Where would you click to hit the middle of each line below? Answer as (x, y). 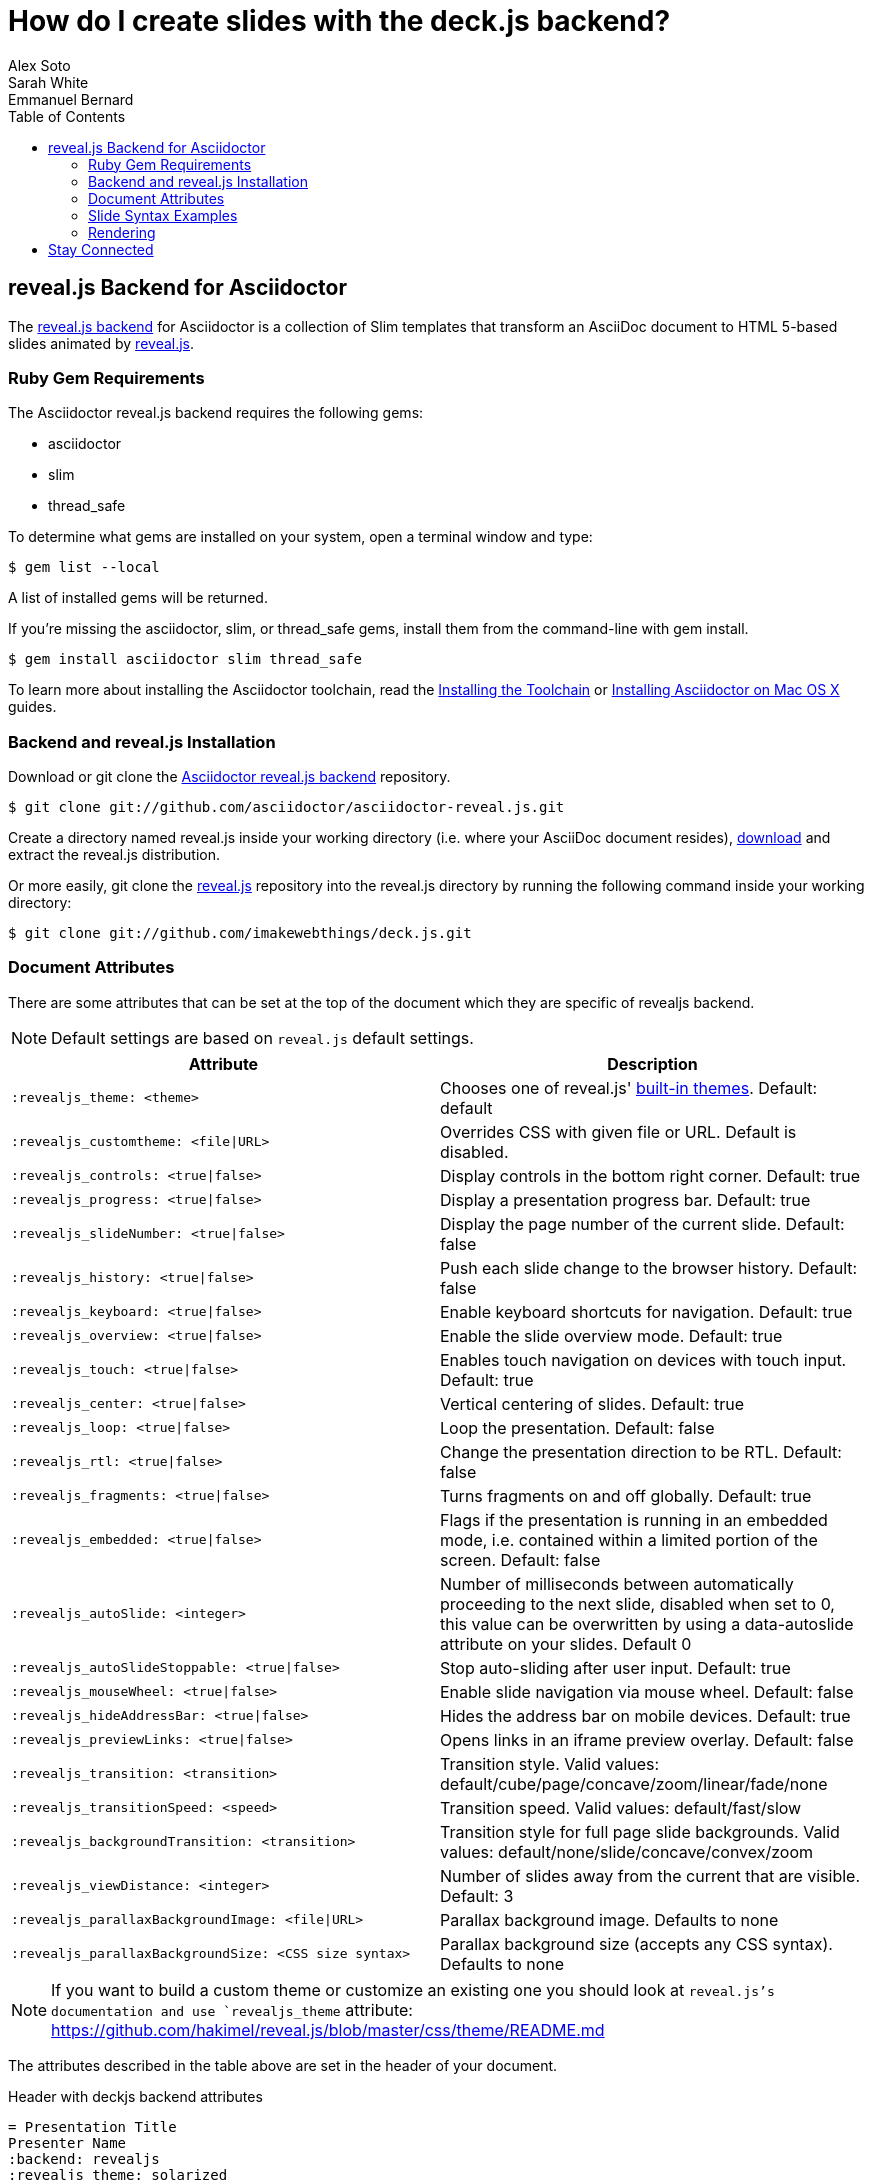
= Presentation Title (92, 2126)
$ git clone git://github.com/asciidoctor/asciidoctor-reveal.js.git (286, 807)
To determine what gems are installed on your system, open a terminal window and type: (300, 537)
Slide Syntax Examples (163, 215)
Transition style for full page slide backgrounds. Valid (640, 1831)
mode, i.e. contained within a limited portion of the (629, 1539)
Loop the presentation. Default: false (577, 1427)
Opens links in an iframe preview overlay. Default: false (647, 1739)
